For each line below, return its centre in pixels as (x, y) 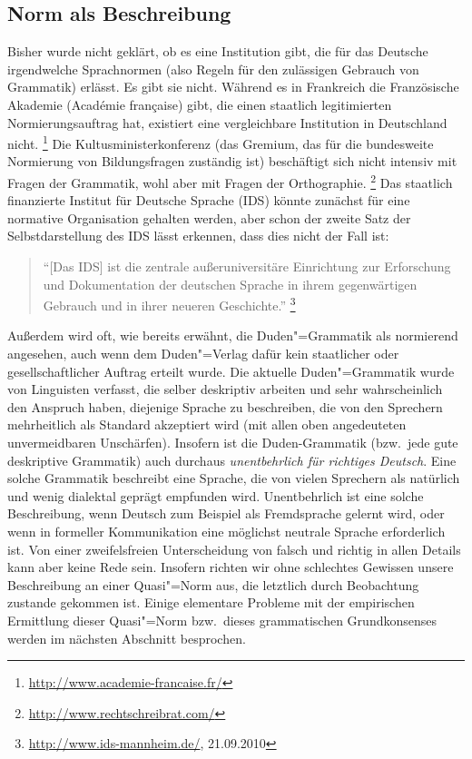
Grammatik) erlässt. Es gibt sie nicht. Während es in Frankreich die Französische (233, 87)
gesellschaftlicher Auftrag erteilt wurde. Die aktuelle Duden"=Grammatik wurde (231, 371)
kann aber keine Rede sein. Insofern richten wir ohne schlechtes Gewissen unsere (231, 567)
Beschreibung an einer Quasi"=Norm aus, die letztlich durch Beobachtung (213, 584)
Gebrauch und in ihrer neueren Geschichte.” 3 (169, 304)
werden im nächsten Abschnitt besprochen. (127, 638)
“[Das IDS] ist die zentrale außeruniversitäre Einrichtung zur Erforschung (247, 266)
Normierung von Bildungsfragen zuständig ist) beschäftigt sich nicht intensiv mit (232, 161)
